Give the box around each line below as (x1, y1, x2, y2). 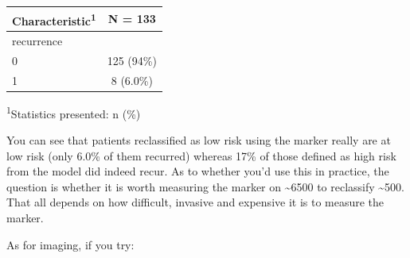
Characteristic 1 (12, 10, 96, 29)
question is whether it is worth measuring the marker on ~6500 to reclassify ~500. (6, 178, 405, 194)
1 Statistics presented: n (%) (6, 102, 141, 121)
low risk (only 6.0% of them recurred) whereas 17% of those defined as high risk (6, 147, 396, 164)
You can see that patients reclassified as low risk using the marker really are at (6, 132, 391, 148)
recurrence (12, 33, 63, 48)
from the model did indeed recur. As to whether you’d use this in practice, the (6, 163, 389, 179)
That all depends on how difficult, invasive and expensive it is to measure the (6, 194, 385, 210)
